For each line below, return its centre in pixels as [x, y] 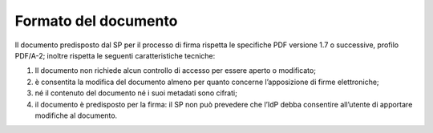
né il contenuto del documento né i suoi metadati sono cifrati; [136, 93]
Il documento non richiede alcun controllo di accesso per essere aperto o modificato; [176, 71]
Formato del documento [96, 21]
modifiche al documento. [76, 115]
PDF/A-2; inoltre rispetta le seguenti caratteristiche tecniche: [115, 55]
